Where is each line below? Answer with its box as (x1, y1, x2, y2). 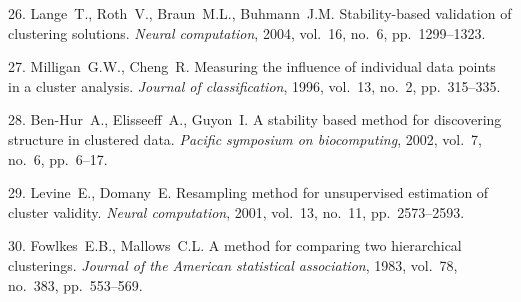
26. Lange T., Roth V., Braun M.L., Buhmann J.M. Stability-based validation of (8, 3, 512, 23)
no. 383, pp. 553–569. (8, 274, 143, 295)
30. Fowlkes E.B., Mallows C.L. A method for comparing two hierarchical (8, 235, 462, 256)
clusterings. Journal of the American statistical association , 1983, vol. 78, (8, 254, 458, 275)
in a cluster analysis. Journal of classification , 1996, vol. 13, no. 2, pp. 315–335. (8, 75, 501, 96)
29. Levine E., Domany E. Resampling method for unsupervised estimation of (8, 182, 489, 203)
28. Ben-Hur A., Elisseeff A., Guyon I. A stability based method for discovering (8, 109, 502, 130)
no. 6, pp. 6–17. (8, 148, 108, 169)
